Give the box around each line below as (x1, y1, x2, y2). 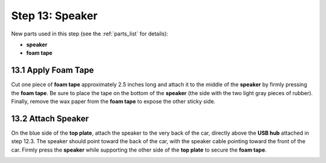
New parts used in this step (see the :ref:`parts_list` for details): (11, 30, 168, 37)
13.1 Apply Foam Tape (11, 65, 94, 75)
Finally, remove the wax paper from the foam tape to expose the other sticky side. (11, 98, 216, 105)
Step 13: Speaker (11, 9, 98, 22)
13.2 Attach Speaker (11, 113, 89, 123)
